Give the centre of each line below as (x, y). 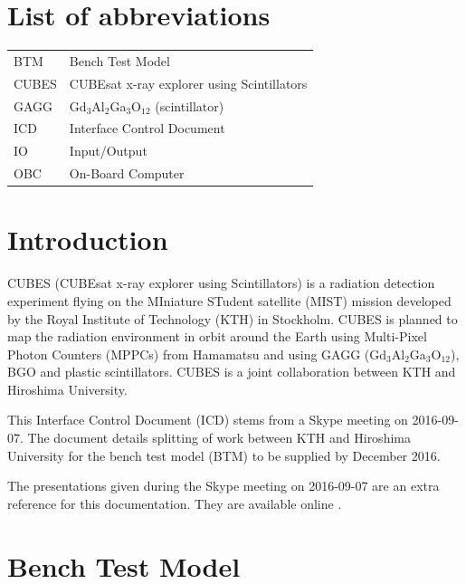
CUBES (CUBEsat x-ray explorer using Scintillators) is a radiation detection (221, 283)
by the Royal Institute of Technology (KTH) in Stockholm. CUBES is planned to (233, 318)
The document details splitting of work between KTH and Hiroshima (219, 438)
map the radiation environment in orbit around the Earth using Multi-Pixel (217, 336)
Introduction (88, 239)
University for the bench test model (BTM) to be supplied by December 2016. (224, 455)
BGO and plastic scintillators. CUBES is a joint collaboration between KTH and (232, 372)
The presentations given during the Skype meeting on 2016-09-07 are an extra (223, 486)
